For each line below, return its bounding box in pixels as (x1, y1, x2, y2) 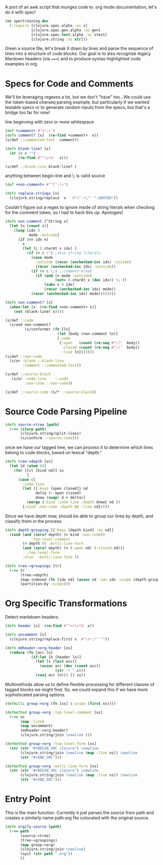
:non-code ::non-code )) (24, 381, 73, 386)
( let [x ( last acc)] (35, 659, 77, 664)
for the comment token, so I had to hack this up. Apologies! (5, 210, 123, 215)
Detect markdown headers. (5, 614, 60, 620)
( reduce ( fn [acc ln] (9, 650, 53, 655)
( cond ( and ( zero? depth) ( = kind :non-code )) (9, 532, 105, 537)
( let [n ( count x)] (9, 223, 49, 228)
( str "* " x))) (55, 668, 86, 673)
